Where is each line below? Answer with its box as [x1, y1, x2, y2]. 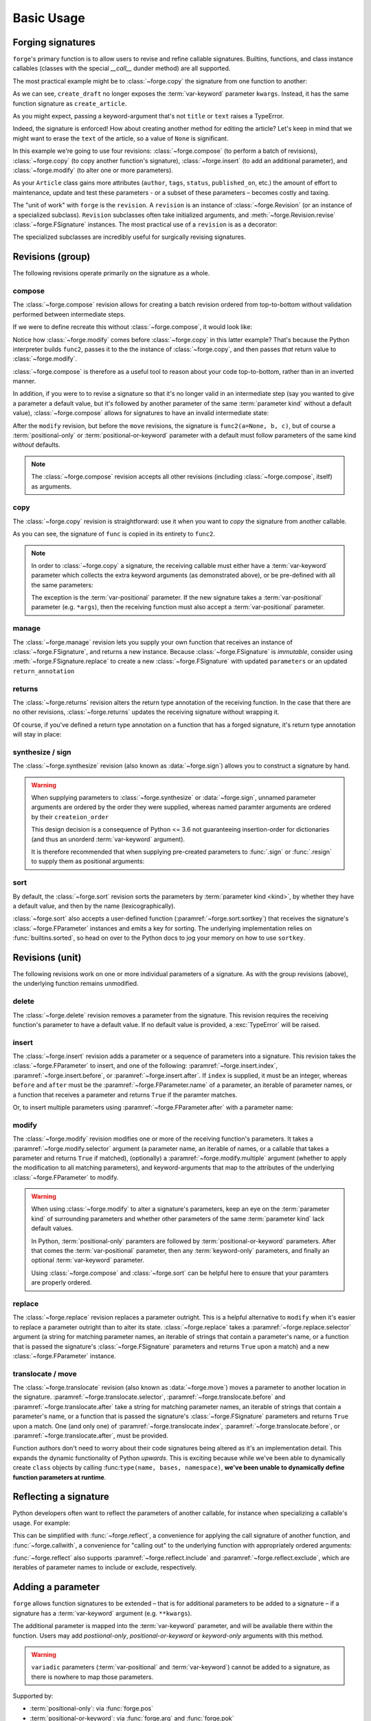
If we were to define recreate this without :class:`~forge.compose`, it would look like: [12, 323, 252, 331]
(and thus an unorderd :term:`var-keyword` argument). [31, 835, 185, 843]
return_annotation [12, 667, 75, 675]
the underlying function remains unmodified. [12, 980, 139, 988]
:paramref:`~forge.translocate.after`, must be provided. [12, 1432, 168, 1440]
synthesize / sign [12, 747, 71, 757]
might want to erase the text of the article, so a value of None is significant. [12, 134, 229, 142]
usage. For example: [12, 1519, 71, 1527]
